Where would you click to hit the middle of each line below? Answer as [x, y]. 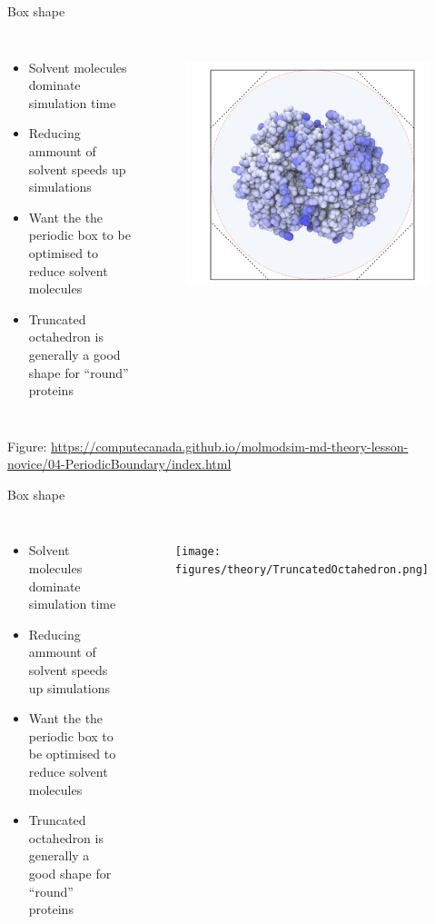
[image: [198, 552]
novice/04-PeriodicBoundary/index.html [119, 464]
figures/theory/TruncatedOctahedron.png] [302, 570]
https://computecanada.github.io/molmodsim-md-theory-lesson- [230, 446]
